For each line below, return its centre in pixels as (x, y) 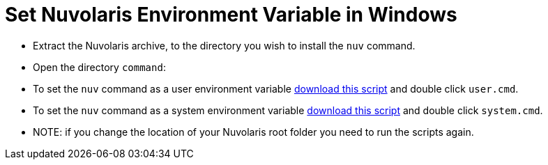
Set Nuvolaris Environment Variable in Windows (231, 15)
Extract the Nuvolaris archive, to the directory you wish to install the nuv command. (224, 45)
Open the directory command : (99, 67)
